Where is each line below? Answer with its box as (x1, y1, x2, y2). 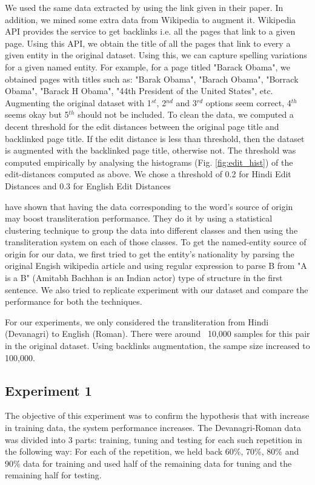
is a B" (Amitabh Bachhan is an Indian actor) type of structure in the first (5, 271, 283, 284)
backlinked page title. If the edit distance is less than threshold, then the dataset (5, 132, 305, 144)
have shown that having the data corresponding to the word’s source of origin (5, 200, 293, 212)
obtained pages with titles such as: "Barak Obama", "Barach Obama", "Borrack (5, 72, 299, 85)
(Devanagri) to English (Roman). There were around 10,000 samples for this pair (5, 327, 310, 340)
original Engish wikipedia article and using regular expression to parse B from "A (5, 259, 307, 272)
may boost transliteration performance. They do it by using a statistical (5, 212, 273, 225)
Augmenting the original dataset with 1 (5, 96, 151, 109)
